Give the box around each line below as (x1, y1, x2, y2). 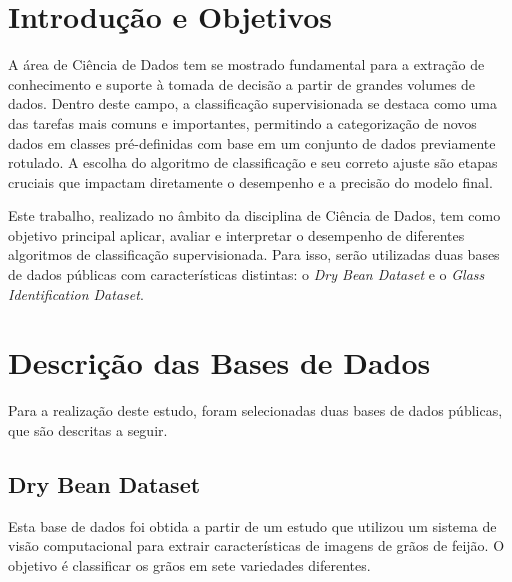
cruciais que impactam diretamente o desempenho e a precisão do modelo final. (8, 171, 493, 192)
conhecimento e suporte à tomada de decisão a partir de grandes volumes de (8, 73, 476, 94)
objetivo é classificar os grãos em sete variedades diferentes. (8, 554, 371, 575)
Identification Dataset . (8, 283, 144, 304)
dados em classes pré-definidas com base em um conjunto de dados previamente (8, 132, 496, 153)
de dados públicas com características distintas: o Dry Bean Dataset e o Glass (8, 264, 485, 285)
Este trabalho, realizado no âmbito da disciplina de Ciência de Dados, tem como (8, 205, 501, 226)
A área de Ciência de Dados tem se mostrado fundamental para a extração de (8, 54, 485, 75)
